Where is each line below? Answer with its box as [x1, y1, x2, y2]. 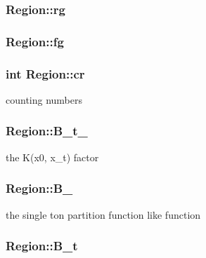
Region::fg [6, 32, 64, 50]
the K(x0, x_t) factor [6, 149, 99, 164]
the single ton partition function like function [6, 207, 201, 222]
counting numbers [6, 92, 83, 107]
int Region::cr [6, 64, 85, 82]
